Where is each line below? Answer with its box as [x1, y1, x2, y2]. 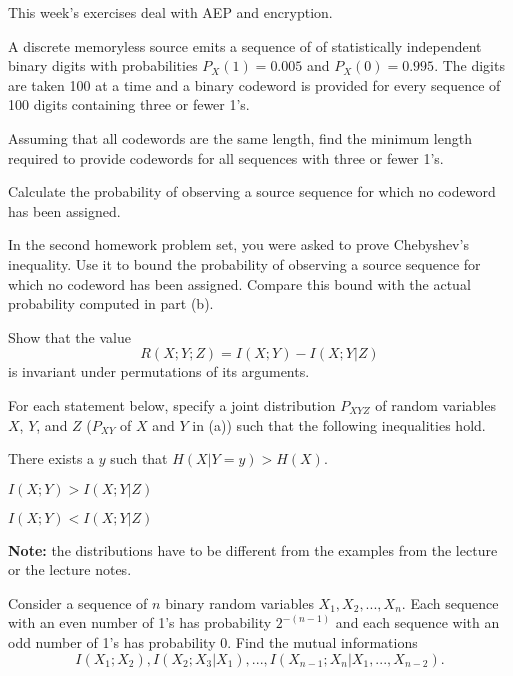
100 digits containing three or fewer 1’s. [8, 94, 250, 115]
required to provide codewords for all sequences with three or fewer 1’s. [8, 147, 444, 168]
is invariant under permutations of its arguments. [8, 361, 310, 382]
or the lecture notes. [8, 559, 132, 580]
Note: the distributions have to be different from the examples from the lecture [8, 539, 498, 560]
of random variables [375, 394, 496, 415]
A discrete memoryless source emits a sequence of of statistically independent [8, 35, 482, 56]
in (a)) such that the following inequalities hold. [192, 414, 486, 435]
